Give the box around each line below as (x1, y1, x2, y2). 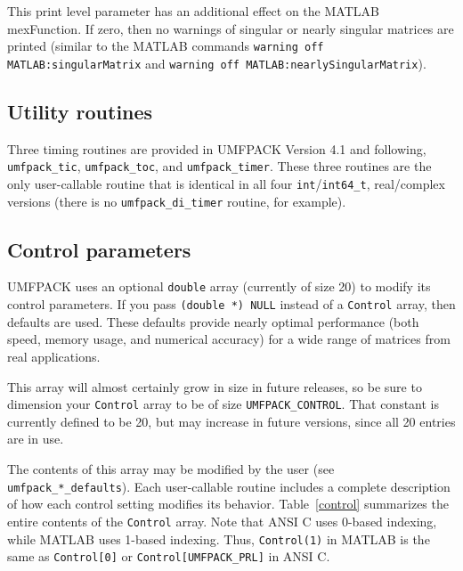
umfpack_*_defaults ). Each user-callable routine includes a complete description (7, 477, 451, 495)
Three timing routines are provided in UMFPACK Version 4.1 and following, (7, 139, 426, 158)
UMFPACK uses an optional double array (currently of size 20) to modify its (7, 277, 431, 296)
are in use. (7, 429, 64, 448)
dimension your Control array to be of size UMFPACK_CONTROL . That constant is (7, 395, 440, 413)
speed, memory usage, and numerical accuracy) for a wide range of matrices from (7, 330, 451, 348)
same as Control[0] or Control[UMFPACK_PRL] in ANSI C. (7, 547, 330, 566)
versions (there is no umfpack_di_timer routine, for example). (7, 192, 346, 210)
